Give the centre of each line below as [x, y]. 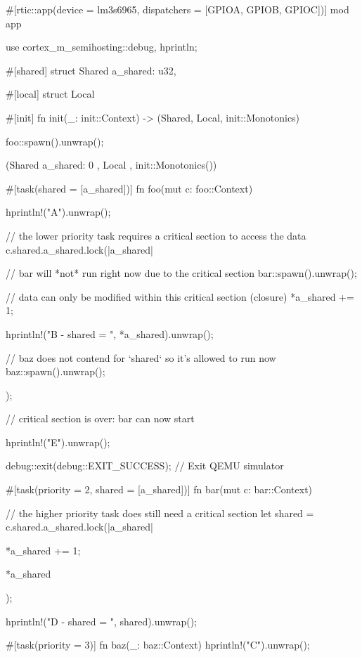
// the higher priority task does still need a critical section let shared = [160, 513]
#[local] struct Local [50, 94]
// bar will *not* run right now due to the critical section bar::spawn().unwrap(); [181, 273]
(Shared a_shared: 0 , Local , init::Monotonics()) [111, 165]
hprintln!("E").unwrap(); [58, 442]
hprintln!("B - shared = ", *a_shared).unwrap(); [110, 333]
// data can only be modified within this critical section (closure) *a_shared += [180, 296]
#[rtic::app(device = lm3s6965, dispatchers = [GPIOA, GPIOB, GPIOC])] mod [177, 9]
